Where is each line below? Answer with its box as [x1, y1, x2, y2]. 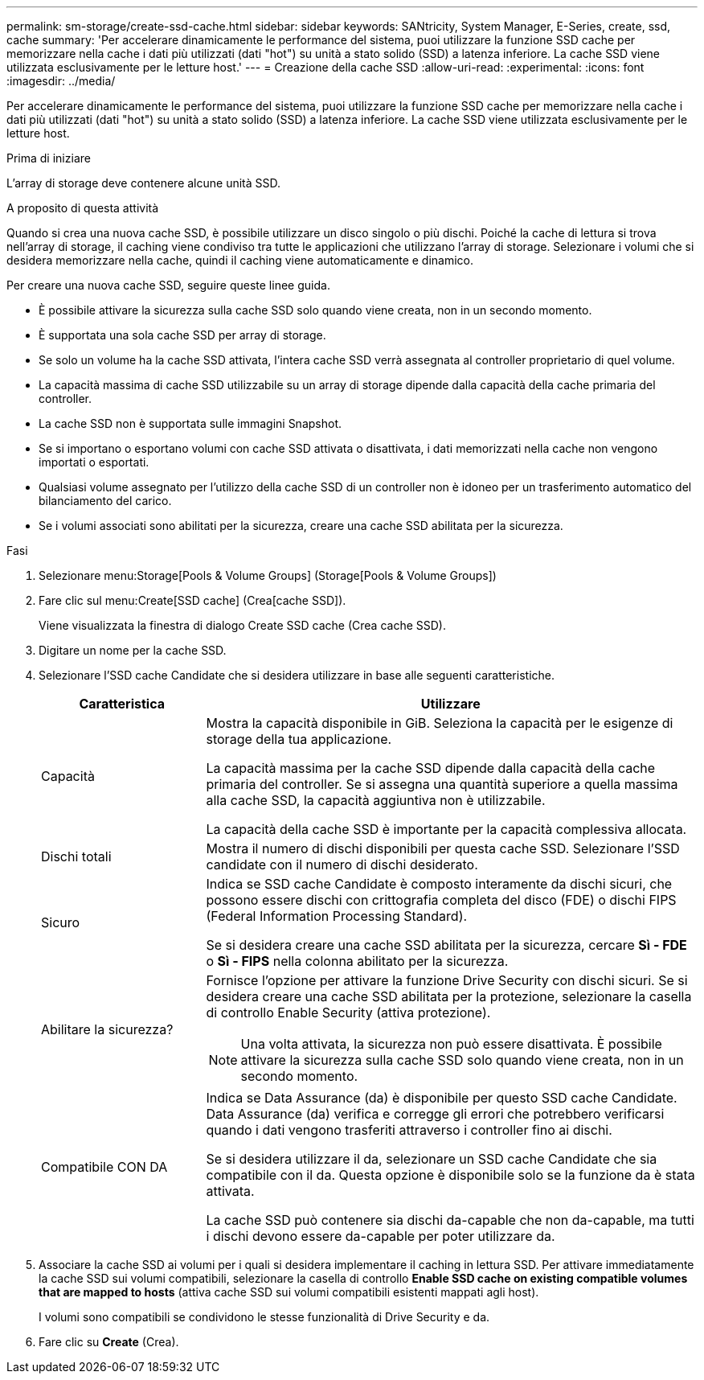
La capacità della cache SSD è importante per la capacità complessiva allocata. [206, 821, 687, 837]
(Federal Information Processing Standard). [206, 908, 468, 924]
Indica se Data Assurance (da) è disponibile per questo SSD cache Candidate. [206, 1090, 677, 1106]
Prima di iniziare [6, 151, 91, 165]
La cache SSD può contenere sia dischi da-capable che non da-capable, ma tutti [206, 1212, 694, 1228]
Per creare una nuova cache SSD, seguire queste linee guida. [6, 278, 330, 292]
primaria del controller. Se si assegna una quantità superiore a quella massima [206, 776, 678, 792]
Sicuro [41, 914, 80, 930]
